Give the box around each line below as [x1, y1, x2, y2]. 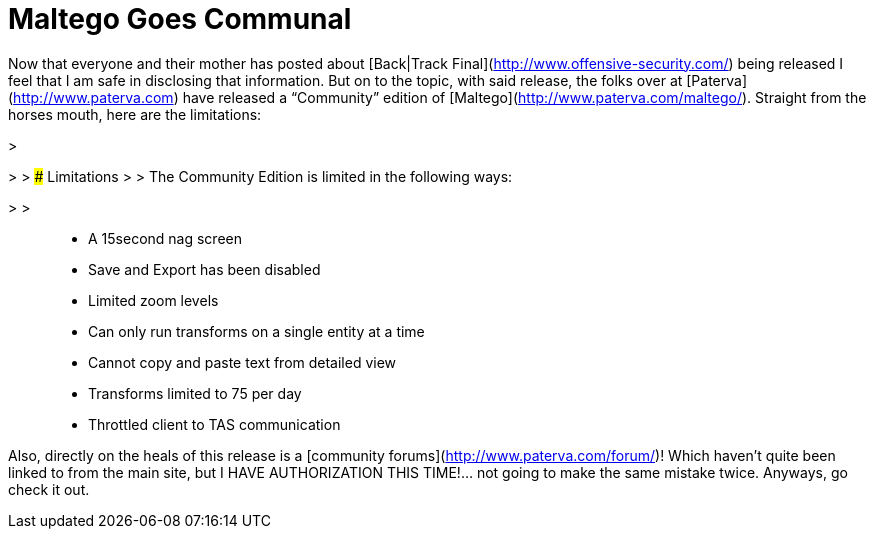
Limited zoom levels [88, 291, 219, 309]
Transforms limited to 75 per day [88, 384, 302, 402]
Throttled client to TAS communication [88, 415, 341, 433]
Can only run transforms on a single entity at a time [88, 322, 425, 340]
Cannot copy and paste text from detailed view [88, 353, 397, 371]
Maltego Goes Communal [8, 2, 352, 36]
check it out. [8, 480, 90, 498]
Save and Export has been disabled [88, 260, 321, 278]
